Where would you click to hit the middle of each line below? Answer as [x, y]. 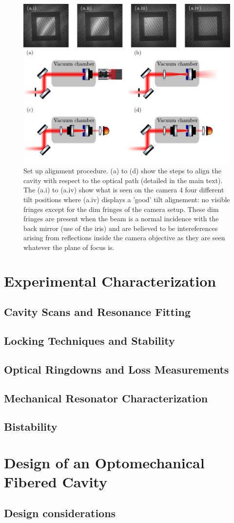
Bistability [31, 427]
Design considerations [60, 513]
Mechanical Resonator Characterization [106, 398]
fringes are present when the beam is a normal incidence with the [121, 219]
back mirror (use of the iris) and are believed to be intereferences [121, 228]
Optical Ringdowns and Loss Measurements [117, 369]
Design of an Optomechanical [104, 463]
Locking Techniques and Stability [89, 341]
